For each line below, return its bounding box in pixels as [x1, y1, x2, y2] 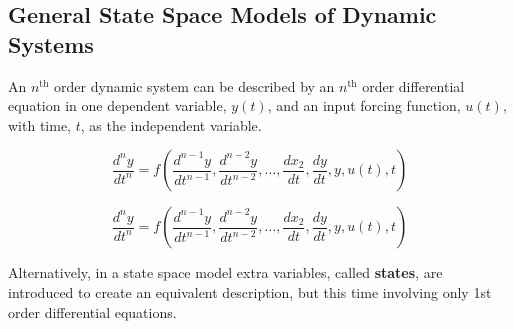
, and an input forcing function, [267, 95, 461, 116]
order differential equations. [8, 301, 177, 322]
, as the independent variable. [80, 114, 262, 135]
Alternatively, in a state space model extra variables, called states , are [8, 262, 443, 283]
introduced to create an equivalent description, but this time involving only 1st [8, 281, 492, 302]
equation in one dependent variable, [8, 95, 227, 116]
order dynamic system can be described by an [54, 75, 335, 96]
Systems [8, 28, 94, 59]
